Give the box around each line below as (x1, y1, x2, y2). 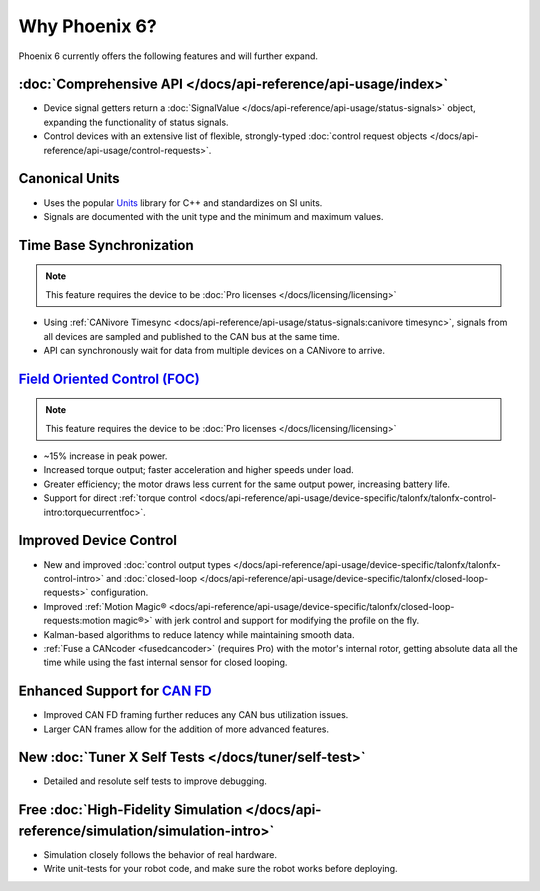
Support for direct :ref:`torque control (43, 492, 197, 504)
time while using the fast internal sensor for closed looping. (43, 656, 288, 669)
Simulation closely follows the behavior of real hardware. (43, 848, 278, 860)
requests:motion (43, 615, 111, 627)
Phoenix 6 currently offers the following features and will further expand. (18, 50, 319, 62)
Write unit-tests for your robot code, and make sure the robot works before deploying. (43, 863, 398, 875)
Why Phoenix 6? (18, 15, 157, 37)
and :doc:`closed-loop (105, 572, 198, 584)
